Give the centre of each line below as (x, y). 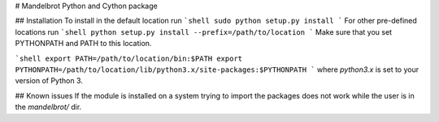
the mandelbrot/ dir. (48, 107)
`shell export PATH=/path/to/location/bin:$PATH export (129, 58)
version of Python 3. (49, 81)
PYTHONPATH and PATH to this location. (83, 44)
